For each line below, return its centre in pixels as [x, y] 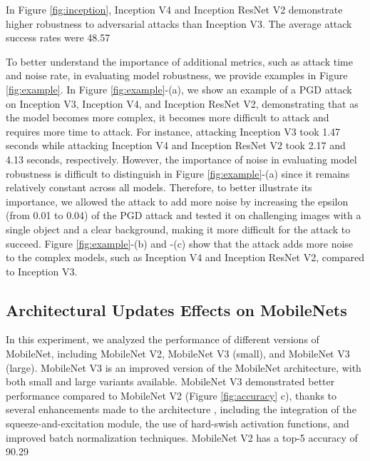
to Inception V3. [42, 271]
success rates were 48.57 [58, 37]
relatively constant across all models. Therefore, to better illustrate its [159, 187]
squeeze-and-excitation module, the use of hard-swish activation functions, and [178, 424]
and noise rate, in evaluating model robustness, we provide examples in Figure [177, 75]
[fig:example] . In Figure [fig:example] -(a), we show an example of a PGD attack [179, 89]
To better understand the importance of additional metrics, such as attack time [179, 61]
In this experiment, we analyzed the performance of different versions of [163, 339]
